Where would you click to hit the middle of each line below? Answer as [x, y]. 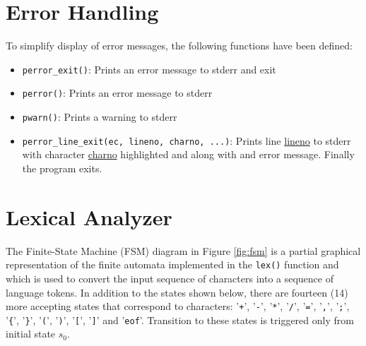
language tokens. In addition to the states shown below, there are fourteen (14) [177, 292]
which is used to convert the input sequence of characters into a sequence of [170, 278]
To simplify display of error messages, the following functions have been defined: [179, 46]
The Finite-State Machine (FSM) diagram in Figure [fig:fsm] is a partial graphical [183, 250]
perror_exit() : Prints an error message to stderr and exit [149, 69]
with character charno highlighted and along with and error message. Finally [188, 154]
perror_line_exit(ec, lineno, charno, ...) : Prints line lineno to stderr [187, 140]
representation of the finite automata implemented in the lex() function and [172, 264]
